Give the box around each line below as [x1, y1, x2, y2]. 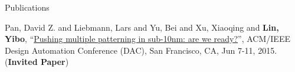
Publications [5, 1, 50, 13]
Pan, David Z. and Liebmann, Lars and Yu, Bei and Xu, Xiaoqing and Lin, [5, 21, 279, 33]
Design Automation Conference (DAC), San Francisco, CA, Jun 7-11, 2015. [5, 44, 277, 56]
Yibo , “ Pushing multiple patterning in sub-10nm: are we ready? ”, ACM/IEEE [5, 32, 290, 45]
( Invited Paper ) [5, 55, 69, 68]
